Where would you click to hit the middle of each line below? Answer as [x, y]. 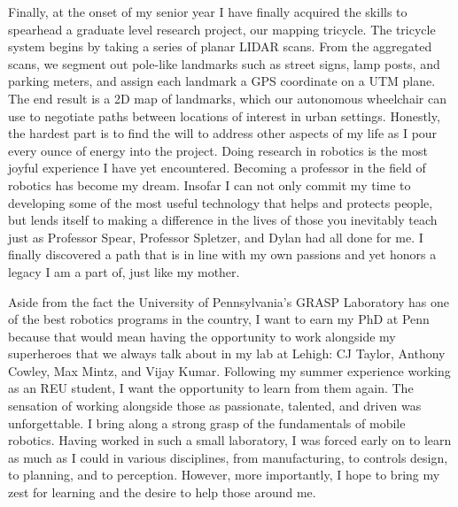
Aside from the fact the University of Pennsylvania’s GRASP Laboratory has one [229, 301]
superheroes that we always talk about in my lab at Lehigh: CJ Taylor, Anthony [227, 353]
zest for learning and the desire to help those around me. [162, 492]
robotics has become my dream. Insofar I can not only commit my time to [210, 184]
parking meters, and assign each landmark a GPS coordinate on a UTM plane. [222, 81]
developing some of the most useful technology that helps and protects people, [221, 202]
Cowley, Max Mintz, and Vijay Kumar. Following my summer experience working [229, 370]
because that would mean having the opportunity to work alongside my [202, 336]
